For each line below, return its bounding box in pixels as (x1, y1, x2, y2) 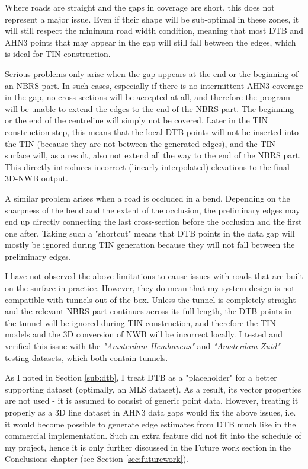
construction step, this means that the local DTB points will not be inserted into (5, 125, 299, 138)
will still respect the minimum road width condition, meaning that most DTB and (5, 24, 303, 37)
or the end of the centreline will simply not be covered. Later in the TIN (5, 114, 268, 126)
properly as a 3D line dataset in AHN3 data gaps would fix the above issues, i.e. (5, 406, 296, 418)
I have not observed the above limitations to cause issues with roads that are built (5, 270, 303, 282)
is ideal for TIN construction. (5, 47, 111, 60)
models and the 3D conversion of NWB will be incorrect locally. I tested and (5, 328, 283, 340)
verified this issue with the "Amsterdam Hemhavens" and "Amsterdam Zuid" (5, 340, 280, 352)
